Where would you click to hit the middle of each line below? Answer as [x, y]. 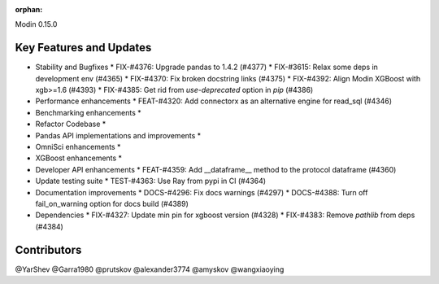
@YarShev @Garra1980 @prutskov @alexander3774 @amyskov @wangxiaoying [150, 269]
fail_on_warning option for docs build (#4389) [112, 203]
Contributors [48, 249]
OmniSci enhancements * [78, 147]
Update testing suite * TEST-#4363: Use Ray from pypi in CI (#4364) [151, 181]
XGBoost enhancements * [78, 158]
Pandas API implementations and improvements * [118, 135]
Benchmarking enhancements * [88, 112]
